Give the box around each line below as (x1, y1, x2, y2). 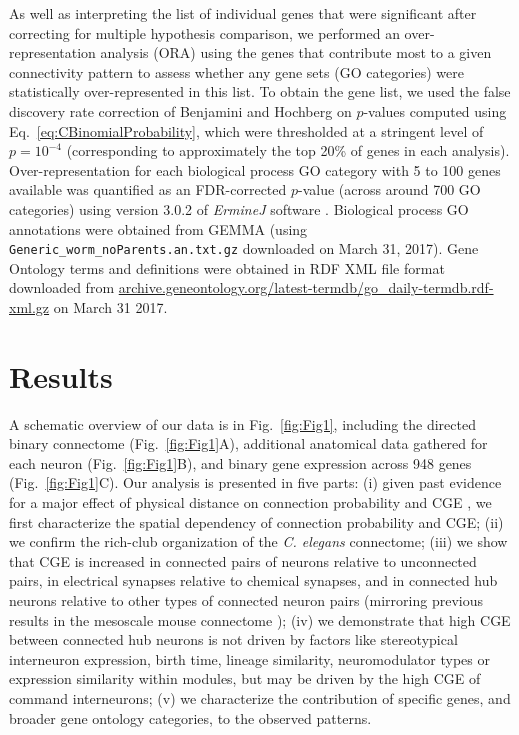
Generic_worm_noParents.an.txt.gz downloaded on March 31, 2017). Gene (9, 238, 479, 259)
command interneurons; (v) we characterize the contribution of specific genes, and (9, 688, 511, 708)
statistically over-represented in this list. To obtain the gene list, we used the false (9, 81, 511, 102)
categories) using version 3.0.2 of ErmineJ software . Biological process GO (9, 198, 469, 219)
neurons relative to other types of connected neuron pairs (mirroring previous (9, 590, 483, 611)
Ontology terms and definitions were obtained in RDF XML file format (9, 257, 445, 278)
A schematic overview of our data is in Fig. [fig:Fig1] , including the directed (9, 413, 476, 434)
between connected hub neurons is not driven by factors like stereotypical (9, 629, 458, 650)
